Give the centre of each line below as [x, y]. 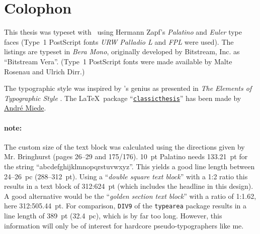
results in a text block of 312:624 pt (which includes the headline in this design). [129, 186]
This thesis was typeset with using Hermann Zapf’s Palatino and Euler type [123, 32]
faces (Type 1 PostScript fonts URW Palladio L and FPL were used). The [119, 41]
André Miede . [25, 108]
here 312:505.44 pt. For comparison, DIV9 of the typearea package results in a [125, 206]
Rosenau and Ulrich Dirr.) [45, 71]
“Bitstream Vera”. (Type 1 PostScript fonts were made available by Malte [118, 61]
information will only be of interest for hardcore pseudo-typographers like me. [124, 225]
